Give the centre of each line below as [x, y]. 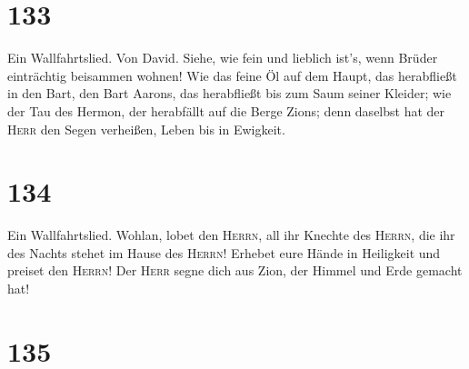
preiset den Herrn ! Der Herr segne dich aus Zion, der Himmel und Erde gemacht [235, 270]
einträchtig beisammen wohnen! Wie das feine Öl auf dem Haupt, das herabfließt [232, 75]
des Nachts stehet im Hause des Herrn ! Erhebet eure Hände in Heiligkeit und [224, 252]
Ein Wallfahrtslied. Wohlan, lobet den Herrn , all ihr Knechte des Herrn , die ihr [231, 235]
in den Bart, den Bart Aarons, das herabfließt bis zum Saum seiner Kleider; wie [230, 93]
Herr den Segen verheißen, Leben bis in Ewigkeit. [146, 129]
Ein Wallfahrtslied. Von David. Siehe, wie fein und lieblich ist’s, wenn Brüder [223, 58]
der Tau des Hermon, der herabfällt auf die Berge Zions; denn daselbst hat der [226, 110]
